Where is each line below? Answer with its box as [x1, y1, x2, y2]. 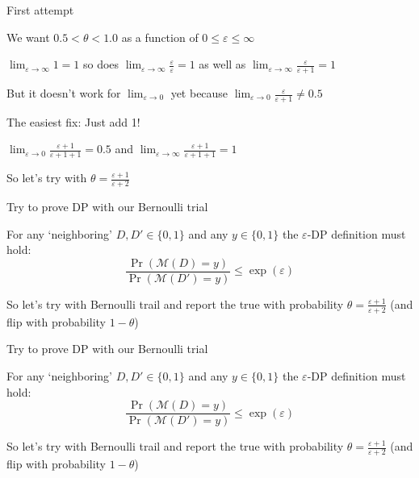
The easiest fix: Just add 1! [6, 113, 140, 130]
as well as [199, 56, 246, 73]
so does [82, 56, 119, 73]
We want [6, 28, 50, 45]
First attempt [6, 2, 74, 18]
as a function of [121, 28, 199, 45]
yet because [170, 85, 228, 102]
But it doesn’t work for [6, 85, 121, 102]
